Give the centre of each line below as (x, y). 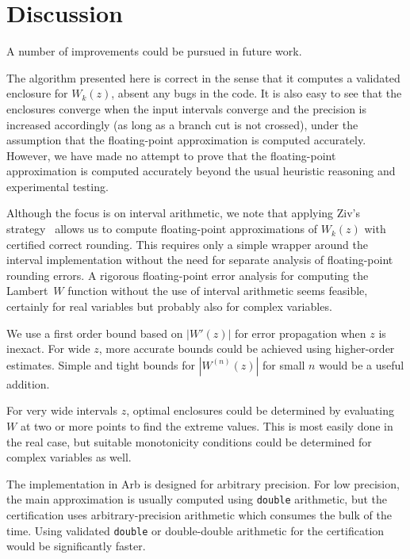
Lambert (27, 291)
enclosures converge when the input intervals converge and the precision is (186, 108)
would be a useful (362, 364)
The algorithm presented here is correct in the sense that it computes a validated (203, 77)
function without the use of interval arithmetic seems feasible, (218, 291)
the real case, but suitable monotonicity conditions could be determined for (189, 441)
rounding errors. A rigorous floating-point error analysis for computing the (188, 275)
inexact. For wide (48, 348)
